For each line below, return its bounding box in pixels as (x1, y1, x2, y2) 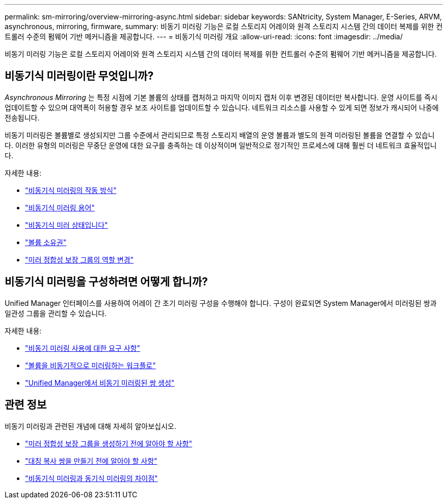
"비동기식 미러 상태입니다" (25, 220, 108, 229)
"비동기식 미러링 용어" (25, 203, 95, 212)
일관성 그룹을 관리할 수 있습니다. (5, 308, 107, 318)
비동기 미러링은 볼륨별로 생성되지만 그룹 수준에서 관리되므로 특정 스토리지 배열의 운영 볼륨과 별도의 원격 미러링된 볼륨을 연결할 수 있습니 (5, 130, 435, 139)
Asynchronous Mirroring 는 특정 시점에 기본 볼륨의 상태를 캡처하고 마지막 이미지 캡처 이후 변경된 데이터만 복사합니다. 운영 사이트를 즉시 (5, 92, 438, 102)
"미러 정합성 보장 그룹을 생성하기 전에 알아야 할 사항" (25, 439, 192, 448)
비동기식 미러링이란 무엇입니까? (5, 69, 154, 83)
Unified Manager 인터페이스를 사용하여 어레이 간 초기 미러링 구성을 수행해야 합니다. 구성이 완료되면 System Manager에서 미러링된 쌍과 (5, 298, 437, 307)
